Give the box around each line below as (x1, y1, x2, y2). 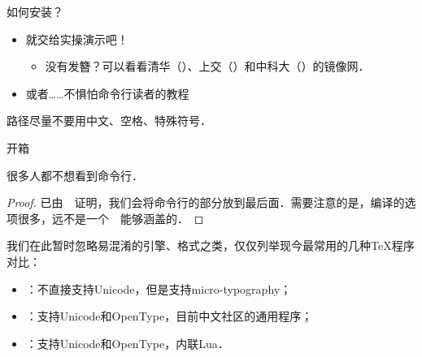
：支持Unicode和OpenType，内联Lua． (25, 334, 229, 351)
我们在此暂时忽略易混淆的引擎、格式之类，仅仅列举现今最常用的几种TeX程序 (7, 237, 415, 254)
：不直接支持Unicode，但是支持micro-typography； (25, 280, 292, 297)
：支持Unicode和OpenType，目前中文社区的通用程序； (25, 308, 313, 325)
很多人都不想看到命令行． (7, 166, 143, 183)
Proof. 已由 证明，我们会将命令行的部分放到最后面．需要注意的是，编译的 (7, 194, 405, 211)
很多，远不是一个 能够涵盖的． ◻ (17, 209, 204, 226)
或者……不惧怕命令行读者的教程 (25, 84, 189, 101)
